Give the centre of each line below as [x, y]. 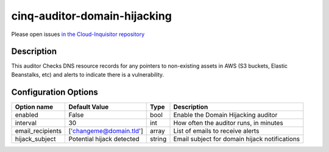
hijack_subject [35, 139]
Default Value [89, 107]
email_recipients [38, 131]
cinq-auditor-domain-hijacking [91, 16]
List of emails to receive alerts [216, 131]
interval [26, 123]
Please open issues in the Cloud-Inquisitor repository [78, 34]
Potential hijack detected [104, 139]
